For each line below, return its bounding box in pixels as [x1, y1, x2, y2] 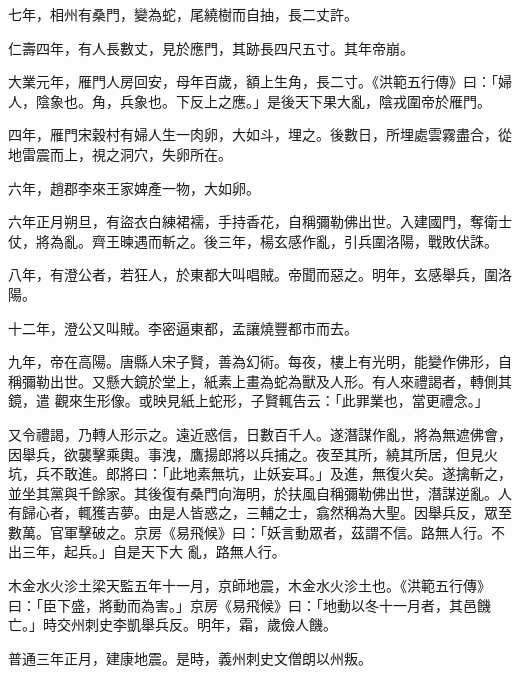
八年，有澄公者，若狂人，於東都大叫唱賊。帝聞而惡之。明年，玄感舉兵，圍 [8, 264, 498, 285]
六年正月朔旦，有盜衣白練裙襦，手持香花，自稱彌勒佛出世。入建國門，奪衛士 [8, 211, 512, 232]
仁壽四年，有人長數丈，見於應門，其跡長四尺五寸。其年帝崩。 [8, 37, 414, 58]
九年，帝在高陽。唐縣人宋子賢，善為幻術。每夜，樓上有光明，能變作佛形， [8, 351, 498, 372]
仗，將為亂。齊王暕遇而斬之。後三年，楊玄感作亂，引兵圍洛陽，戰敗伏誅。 [8, 230, 498, 251]
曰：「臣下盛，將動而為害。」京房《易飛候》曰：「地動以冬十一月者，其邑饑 [8, 594, 491, 615]
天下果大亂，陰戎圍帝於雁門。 [294, 90, 491, 111]
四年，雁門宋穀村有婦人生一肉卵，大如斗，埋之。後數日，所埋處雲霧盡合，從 [8, 124, 512, 145]
